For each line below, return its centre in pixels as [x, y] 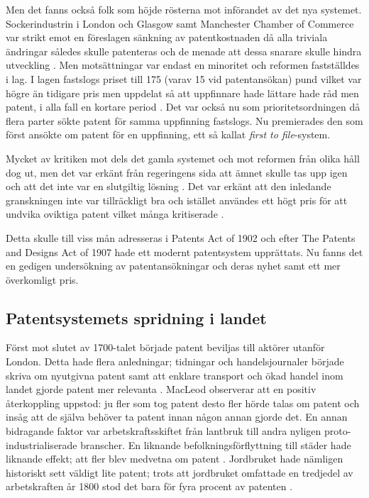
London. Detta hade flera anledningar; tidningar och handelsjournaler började [175, 361]
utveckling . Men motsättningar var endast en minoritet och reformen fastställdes [183, 65]
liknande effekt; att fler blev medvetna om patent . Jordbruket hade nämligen [175, 459]
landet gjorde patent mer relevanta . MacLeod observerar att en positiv [161, 389]
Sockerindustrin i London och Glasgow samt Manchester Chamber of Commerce [180, 23]
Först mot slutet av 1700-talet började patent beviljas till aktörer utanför [165, 347]
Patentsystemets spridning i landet [136, 317]
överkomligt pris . [42, 279]
